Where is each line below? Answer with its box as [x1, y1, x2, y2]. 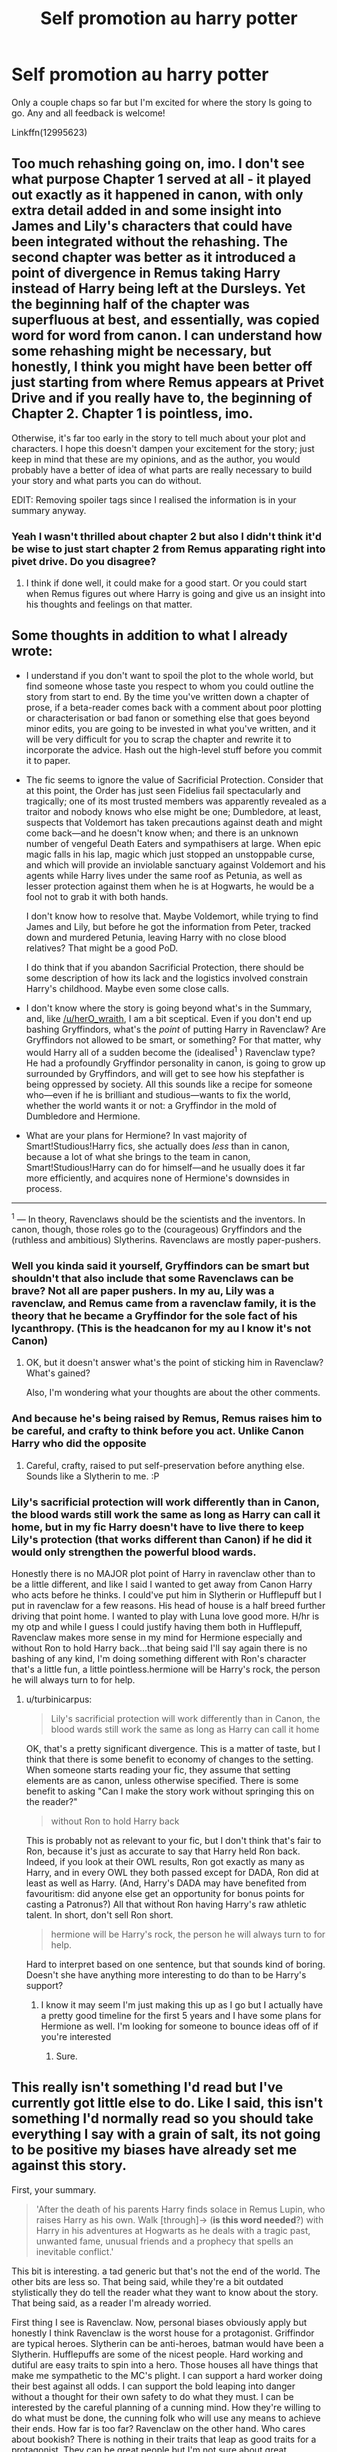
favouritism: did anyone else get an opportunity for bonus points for [25, 1888, 305, 1900]
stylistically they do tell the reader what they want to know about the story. [11, 2286, 319, 2298]
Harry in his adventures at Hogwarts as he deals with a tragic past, [35, 2224, 311, 2236]
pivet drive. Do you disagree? [11, 554, 157, 568]
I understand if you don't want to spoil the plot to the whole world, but [25, 669, 314, 681]
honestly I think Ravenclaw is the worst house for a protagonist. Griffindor [11, 2327, 315, 2339]
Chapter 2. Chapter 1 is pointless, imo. [11, 405, 254, 422]
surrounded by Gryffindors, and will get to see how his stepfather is [25, 1067, 305, 1079]
